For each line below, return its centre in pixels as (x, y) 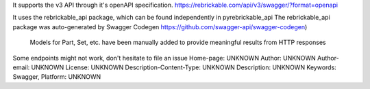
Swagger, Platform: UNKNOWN (57, 77)
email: (21, 67)
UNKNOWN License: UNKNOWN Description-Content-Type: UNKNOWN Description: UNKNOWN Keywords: (184, 67)
